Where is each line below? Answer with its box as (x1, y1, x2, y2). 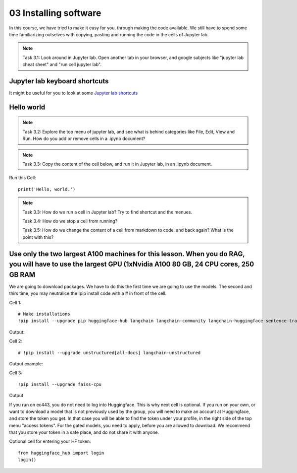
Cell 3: (9, 370, 22, 376)
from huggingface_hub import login (18, 450, 104, 456)
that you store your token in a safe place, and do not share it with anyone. (9, 429, 159, 435)
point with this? (22, 234, 54, 240)
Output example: (9, 360, 43, 367)
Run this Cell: (9, 175, 37, 181)
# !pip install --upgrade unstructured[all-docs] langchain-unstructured (18, 350, 201, 355)
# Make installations (18, 311, 70, 317)
